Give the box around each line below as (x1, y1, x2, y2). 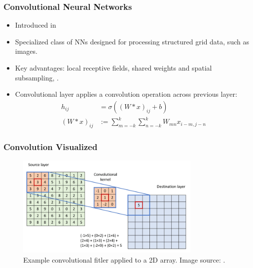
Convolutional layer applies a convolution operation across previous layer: (15, 89, 237, 99)
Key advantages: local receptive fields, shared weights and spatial (15, 63, 212, 73)
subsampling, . (15, 72, 59, 82)
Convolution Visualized (3, 141, 98, 153)
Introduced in (15, 20, 56, 30)
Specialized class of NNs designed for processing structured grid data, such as (15, 36, 249, 46)
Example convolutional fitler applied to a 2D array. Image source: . (23, 254, 225, 265)
